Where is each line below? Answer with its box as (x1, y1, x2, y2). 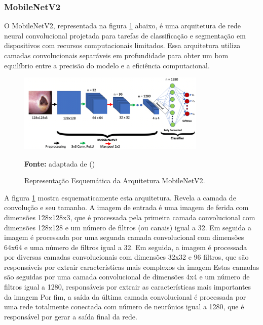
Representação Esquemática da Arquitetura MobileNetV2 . (24, 175, 205, 186)
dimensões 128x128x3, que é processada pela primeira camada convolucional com (4, 212, 255, 222)
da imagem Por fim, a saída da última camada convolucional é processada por (4, 291, 246, 302)
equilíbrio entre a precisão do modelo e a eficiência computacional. (4, 60, 210, 70)
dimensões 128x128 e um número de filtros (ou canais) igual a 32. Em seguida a (4, 222, 251, 232)
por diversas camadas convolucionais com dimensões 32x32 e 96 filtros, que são (4, 252, 249, 262)
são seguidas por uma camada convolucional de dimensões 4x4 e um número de (4, 271, 250, 282)
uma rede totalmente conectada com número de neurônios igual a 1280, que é (4, 301, 244, 312)
